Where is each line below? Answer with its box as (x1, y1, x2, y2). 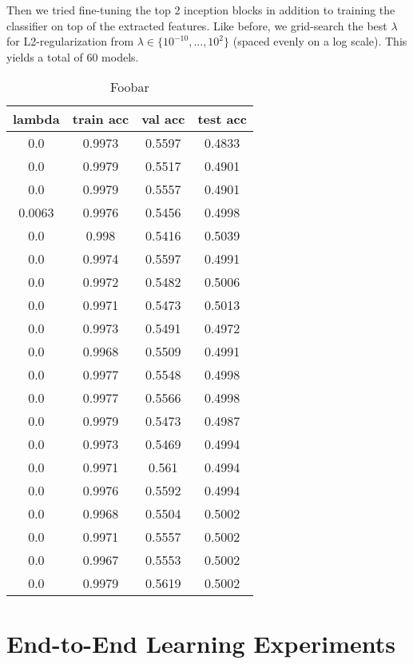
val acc (141, 109, 185, 129)
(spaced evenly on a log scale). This (232, 33, 407, 50)
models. (101, 48, 139, 65)
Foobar (110, 78, 149, 97)
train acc (72, 109, 129, 129)
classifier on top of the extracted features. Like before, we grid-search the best (6, 17, 387, 34)
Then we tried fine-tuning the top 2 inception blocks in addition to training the (6, 2, 395, 18)
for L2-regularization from (6, 33, 134, 50)
